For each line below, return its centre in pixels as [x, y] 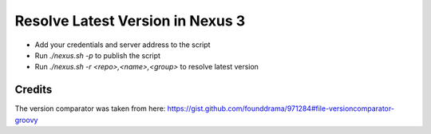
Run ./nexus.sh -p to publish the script [98, 55]
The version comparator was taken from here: [90, 108]
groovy [26, 120]
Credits [34, 90]
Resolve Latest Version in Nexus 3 [130, 21]
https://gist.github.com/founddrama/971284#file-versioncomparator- [281, 108]
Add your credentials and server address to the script [123, 45]
